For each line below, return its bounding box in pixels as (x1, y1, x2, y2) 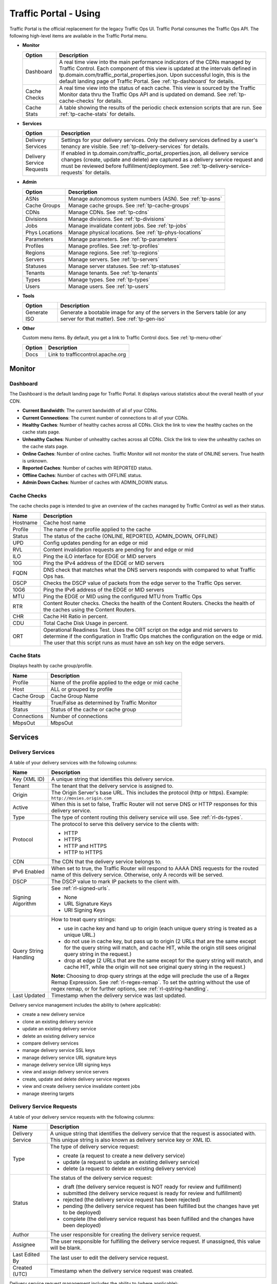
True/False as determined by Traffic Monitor (50, 699, 157, 706)
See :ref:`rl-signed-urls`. (51, 884, 110, 892)
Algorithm (12, 900, 36, 907)
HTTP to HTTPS (64, 848, 103, 856)
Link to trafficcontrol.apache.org (48, 351, 126, 358)
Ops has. (43, 573, 65, 580)
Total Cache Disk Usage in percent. (43, 619, 129, 627)
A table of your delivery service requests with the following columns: (9, 1113, 155, 1120)
